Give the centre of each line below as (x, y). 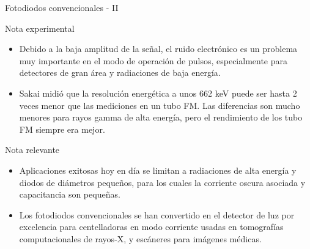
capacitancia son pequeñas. (70, 194)
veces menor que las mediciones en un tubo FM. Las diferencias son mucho (160, 105)
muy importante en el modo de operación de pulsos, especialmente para (153, 60)
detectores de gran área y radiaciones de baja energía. (120, 72)
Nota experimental (40, 28)
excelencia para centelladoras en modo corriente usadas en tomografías (151, 227)
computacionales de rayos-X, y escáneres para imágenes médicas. (140, 238)
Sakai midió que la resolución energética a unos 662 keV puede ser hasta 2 (158, 93)
